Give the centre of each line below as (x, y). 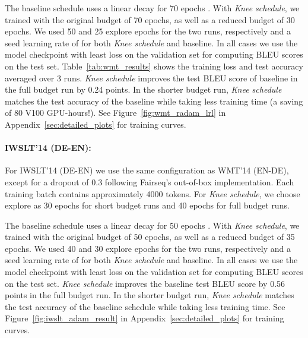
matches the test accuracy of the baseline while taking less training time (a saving (154, 101)
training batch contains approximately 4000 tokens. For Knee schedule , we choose (153, 193)
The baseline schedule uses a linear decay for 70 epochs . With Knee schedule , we (152, 8)
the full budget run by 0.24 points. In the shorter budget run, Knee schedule (143, 89)
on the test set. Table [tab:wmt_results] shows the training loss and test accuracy (154, 66)
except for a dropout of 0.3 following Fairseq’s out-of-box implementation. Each (150, 181)
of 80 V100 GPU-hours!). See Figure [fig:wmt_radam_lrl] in (115, 113)
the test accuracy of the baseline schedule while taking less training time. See (145, 306)
